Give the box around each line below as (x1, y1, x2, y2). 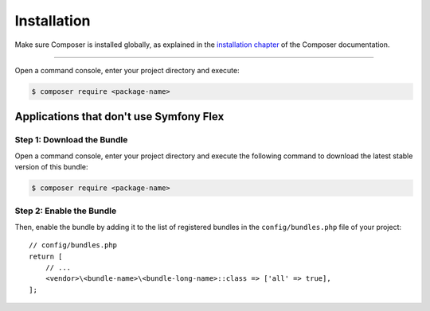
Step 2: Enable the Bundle (14, 205, 117, 216)
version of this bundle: (14, 162, 88, 172)
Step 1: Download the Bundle (14, 134, 128, 146)
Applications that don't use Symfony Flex (14, 110, 225, 123)
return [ (29, 251, 63, 261)
